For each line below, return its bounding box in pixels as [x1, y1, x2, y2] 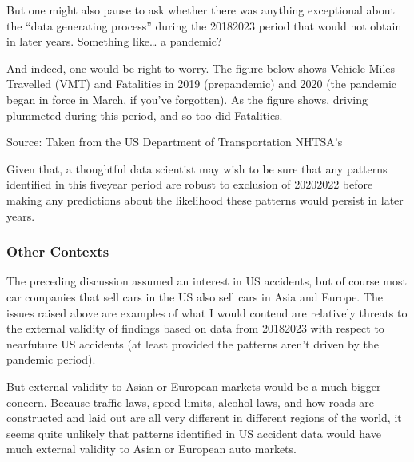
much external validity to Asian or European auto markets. [6, 440, 297, 457]
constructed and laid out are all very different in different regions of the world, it [6, 409, 402, 426]
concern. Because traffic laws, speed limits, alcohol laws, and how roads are [6, 393, 375, 410]
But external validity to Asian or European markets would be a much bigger [6, 377, 381, 394]
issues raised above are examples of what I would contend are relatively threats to [6, 304, 408, 321]
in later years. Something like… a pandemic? [6, 33, 222, 50]
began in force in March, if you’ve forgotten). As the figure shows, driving [6, 90, 368, 107]
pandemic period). [6, 351, 96, 368]
